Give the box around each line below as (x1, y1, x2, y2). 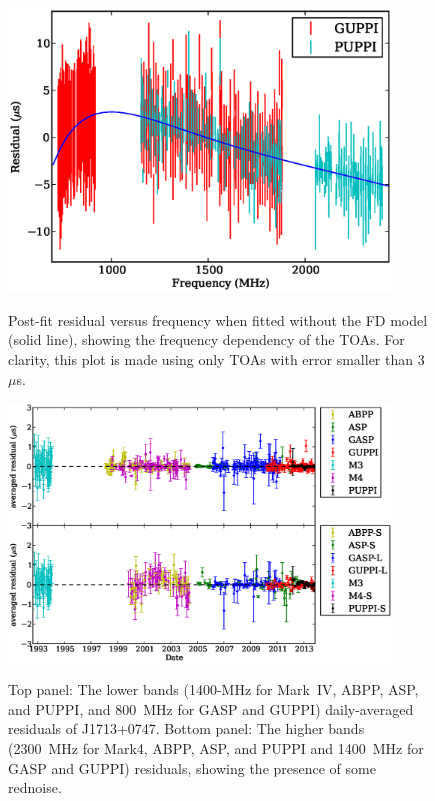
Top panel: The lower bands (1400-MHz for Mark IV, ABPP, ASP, (8, 679, 419, 700)
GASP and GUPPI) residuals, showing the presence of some (8, 757, 376, 778)
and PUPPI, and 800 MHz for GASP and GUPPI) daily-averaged (8, 698, 414, 719)
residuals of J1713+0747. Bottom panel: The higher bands (8, 718, 365, 739)
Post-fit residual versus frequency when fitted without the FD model (8, 309, 428, 330)
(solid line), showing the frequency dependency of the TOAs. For (8, 329, 405, 350)
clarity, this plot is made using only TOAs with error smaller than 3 (8, 349, 425, 370)
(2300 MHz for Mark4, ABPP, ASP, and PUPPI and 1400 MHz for (8, 737, 424, 758)
